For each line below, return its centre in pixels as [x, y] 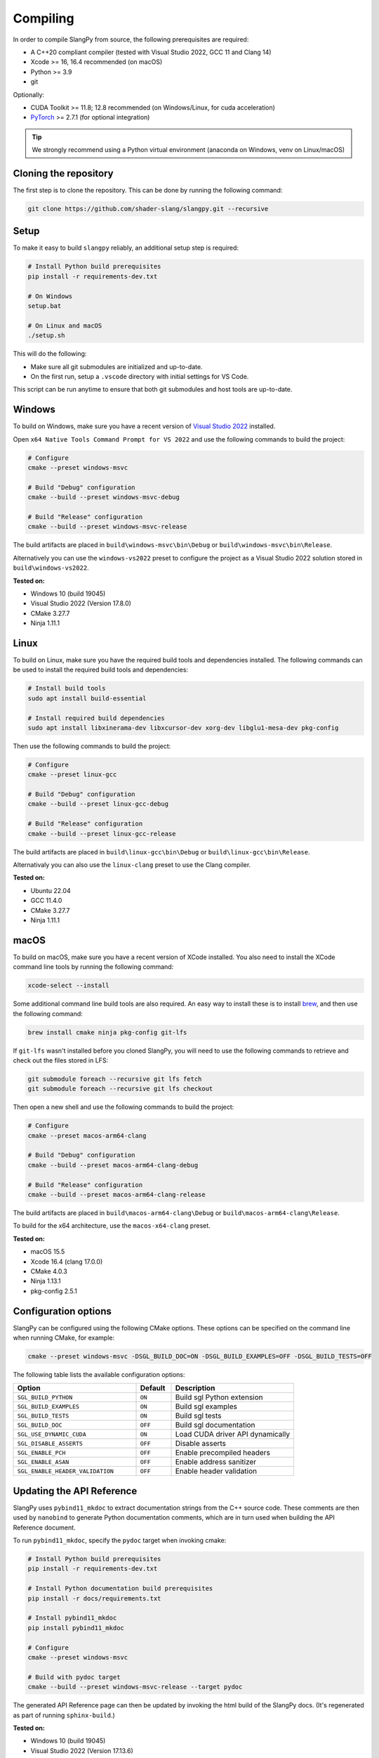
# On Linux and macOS [65, 326]
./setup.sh [46, 335]
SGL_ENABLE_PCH [41, 1452]
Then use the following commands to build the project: [92, 746]
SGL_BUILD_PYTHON [45, 1397]
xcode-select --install [69, 986]
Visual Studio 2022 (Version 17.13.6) [82, 1750]
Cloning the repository [63, 173]
